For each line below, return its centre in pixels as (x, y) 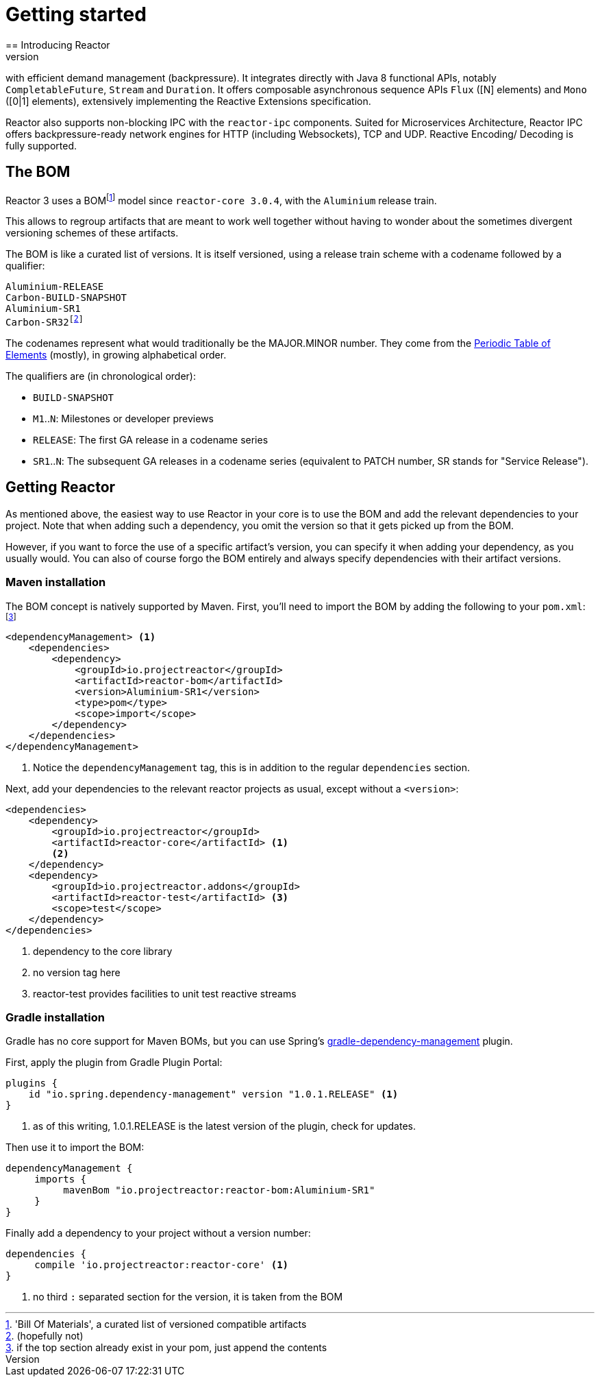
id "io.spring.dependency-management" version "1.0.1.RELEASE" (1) (213, 1094)
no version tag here (77, 972)
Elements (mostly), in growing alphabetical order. (116, 354)
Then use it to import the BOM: (75, 1148)
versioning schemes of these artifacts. (92, 233)
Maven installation (56, 582)
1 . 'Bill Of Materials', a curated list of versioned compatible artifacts (156, 1324)
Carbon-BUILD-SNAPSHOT (66, 298)
